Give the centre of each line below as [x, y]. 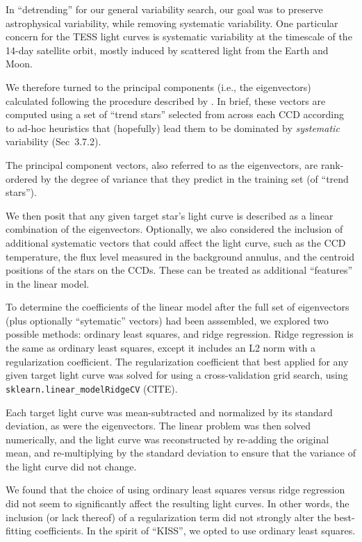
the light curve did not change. [71, 466]
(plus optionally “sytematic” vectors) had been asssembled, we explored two [167, 320]
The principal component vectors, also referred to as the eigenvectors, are [162, 164]
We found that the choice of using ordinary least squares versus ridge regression [175, 490]
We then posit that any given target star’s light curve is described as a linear [170, 215]
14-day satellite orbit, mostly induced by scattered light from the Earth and [167, 50]
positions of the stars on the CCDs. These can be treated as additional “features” [179, 270]
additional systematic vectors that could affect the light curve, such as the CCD [176, 242]
